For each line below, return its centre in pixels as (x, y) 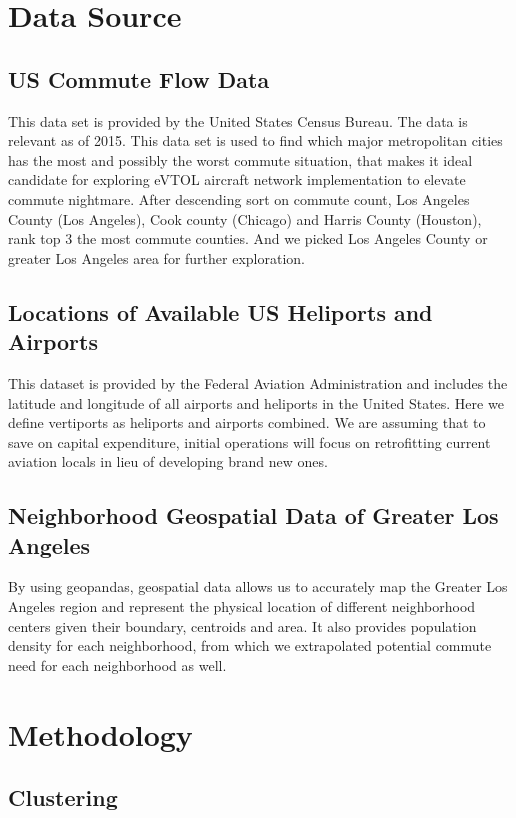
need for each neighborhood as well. (117, 664)
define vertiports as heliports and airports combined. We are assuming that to (247, 422)
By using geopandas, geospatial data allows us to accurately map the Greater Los (258, 586)
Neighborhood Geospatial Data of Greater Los (253, 515)
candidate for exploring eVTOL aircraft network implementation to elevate (237, 179)
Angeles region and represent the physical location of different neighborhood (242, 606)
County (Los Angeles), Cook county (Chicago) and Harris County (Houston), (245, 218)
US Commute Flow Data (139, 78)
